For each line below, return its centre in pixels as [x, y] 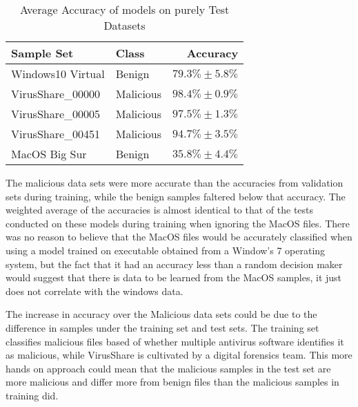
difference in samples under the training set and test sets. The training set [162, 327]
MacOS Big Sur [49, 154]
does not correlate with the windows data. [95, 291]
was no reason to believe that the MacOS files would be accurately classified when [179, 237]
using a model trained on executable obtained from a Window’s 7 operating [166, 250]
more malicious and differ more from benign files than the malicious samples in [172, 382]
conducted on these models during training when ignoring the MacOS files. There [178, 223]
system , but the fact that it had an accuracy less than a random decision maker [174, 264]
